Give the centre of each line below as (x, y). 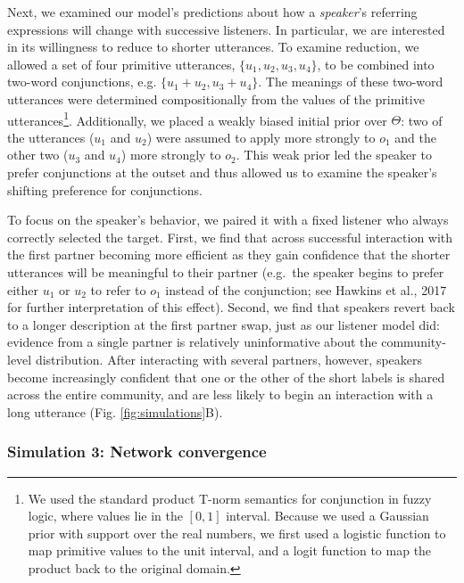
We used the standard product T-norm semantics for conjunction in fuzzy (230, 498)
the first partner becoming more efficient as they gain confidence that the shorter (229, 255)
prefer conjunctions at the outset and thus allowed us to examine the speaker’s (222, 172)
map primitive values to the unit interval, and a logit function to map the (230, 550)
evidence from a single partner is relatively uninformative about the (192, 342)
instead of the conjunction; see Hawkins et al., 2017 (306, 289)
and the (415, 137)
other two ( (38, 155)
